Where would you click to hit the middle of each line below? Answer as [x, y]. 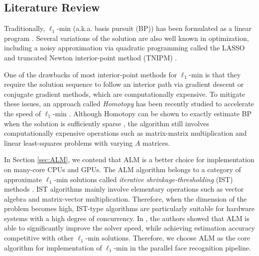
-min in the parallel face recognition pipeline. [182, 247]
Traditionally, [25, 28]
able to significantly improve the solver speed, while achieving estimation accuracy [130, 228]
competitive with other [39, 238]
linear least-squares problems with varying [68, 142]
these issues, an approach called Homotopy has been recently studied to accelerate [129, 104]
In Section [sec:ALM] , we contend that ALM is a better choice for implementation [129, 159]
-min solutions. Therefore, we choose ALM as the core [168, 238]
